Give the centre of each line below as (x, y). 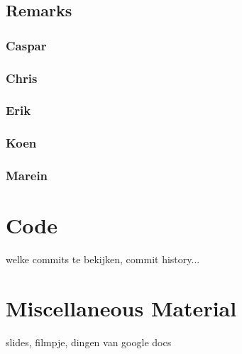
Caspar (26, 45)
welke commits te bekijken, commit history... (103, 259)
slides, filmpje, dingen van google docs (89, 342)
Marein (27, 176)
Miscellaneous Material (121, 308)
